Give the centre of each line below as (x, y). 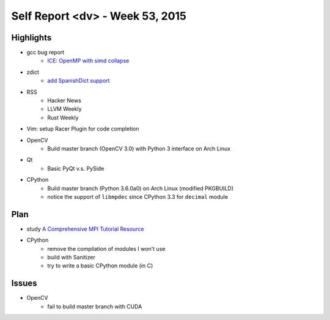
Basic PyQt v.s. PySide (76, 168)
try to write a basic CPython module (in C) (100, 266)
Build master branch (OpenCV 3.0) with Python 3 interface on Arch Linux (139, 148)
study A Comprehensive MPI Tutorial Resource (85, 229)
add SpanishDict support (79, 81)
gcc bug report (46, 53)
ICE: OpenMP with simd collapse (88, 61)
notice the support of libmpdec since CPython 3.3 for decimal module (138, 196)
